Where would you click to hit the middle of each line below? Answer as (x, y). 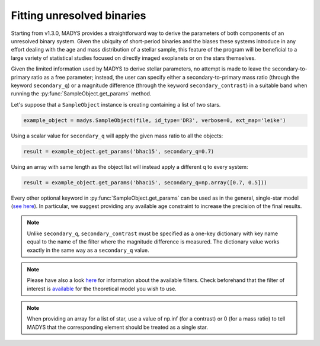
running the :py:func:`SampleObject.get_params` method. (81, 94)
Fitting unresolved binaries (79, 15)
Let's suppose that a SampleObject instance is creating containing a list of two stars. (116, 104)
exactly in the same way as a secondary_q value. (88, 250)
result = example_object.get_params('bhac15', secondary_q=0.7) (119, 151)
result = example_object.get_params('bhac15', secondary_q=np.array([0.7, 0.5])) (145, 182)
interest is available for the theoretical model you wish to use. (102, 289)
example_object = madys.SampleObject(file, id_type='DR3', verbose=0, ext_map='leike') (155, 120)
